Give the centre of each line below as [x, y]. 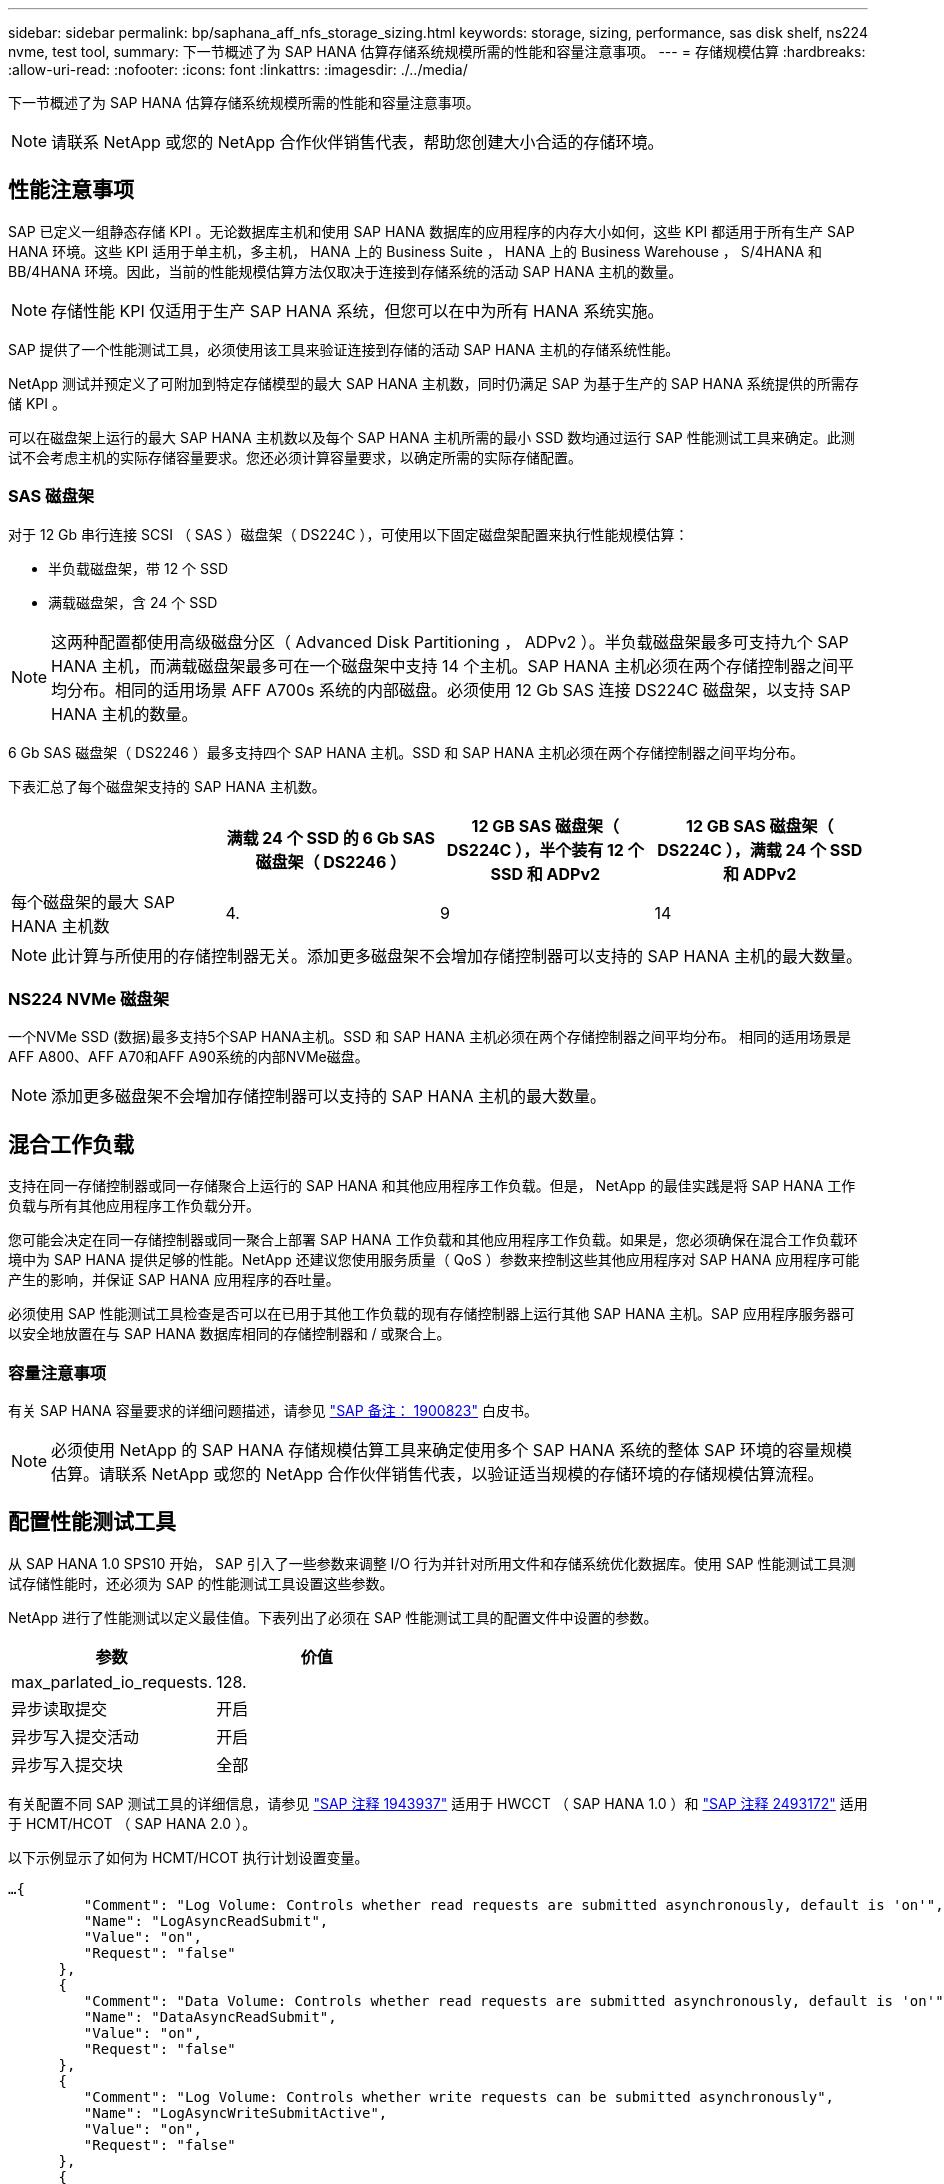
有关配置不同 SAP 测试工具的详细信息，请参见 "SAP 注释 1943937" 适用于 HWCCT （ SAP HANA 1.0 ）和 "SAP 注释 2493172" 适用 [438, 1803]
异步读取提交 [59, 1708]
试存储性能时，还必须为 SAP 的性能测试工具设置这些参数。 [201, 1583]
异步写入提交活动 [75, 1736]
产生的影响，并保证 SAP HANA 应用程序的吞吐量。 [174, 1280]
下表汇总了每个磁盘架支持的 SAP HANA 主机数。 [167, 786]
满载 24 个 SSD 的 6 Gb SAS [331, 837]
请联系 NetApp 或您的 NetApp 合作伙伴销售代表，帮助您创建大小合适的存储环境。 [357, 142]
